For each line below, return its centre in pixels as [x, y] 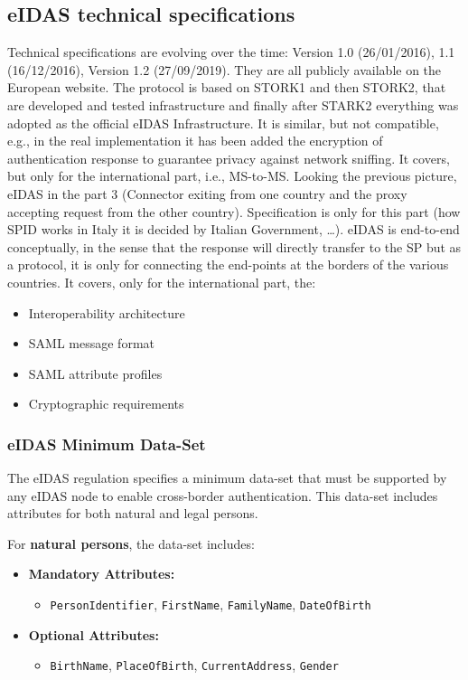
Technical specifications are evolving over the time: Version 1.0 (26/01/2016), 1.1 [231, 52]
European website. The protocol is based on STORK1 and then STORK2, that [227, 87]
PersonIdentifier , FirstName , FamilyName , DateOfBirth [211, 604]
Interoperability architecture [107, 312]
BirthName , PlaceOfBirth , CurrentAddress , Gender [194, 665]
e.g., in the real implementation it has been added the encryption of [195, 141]
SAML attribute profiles [95, 373]
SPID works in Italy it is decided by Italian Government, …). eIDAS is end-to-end [234, 229]
